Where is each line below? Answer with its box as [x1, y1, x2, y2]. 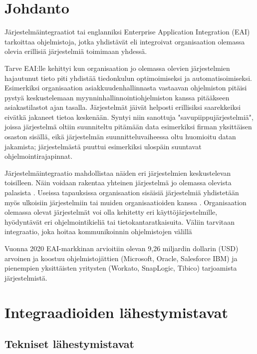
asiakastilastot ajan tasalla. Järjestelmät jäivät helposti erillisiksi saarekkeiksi [4, 102, 241, 112]
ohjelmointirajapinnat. [4, 151, 73, 161]
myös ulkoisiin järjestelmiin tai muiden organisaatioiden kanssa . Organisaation [4, 197, 247, 207]
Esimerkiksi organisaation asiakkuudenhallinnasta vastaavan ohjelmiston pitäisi [4, 82, 247, 93]
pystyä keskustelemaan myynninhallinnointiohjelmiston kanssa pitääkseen [4, 92, 230, 102]
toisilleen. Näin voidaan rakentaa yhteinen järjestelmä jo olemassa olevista [4, 177, 232, 188]
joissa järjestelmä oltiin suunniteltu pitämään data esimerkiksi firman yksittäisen [4, 121, 252, 132]
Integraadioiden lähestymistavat [4, 302, 228, 322]
